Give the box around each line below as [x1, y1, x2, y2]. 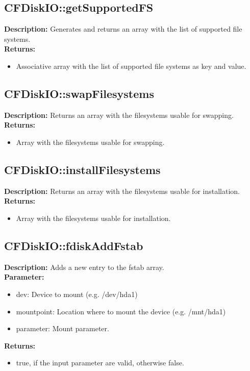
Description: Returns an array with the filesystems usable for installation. [4, 185, 240, 196]
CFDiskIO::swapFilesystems [4, 85, 154, 101]
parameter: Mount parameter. [16, 323, 109, 334]
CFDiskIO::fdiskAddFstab [4, 237, 143, 253]
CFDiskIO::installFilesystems [4, 161, 161, 177]
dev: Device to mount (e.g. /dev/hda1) [16, 288, 138, 299]
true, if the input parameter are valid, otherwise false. [16, 357, 184, 368]
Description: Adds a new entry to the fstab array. [4, 261, 164, 272]
